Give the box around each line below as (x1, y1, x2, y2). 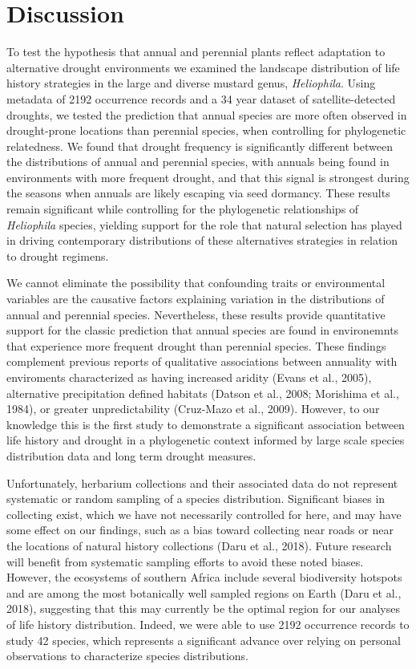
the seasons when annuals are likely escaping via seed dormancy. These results (6, 184, 390, 201)
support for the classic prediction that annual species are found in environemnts (6, 322, 399, 339)
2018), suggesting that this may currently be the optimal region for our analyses (6, 600, 400, 617)
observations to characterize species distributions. (6, 647, 248, 664)
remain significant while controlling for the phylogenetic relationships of (6, 201, 359, 217)
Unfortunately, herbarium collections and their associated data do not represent (6, 474, 398, 491)
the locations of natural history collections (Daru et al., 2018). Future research (6, 537, 392, 553)
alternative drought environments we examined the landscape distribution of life (6, 59, 400, 75)
